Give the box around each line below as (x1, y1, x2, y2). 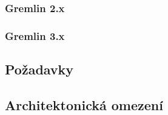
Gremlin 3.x (5, 28, 65, 43)
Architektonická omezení (5, 95, 163, 114)
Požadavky (5, 60, 74, 79)
